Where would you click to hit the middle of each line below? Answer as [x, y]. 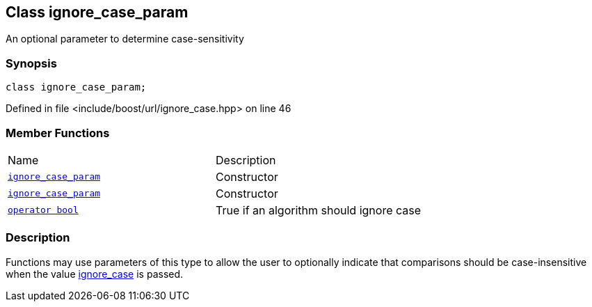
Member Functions [58, 133]
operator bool [43, 210]
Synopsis [31, 63]
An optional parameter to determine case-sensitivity [125, 39]
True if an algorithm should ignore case [319, 210]
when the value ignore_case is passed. [95, 274]
